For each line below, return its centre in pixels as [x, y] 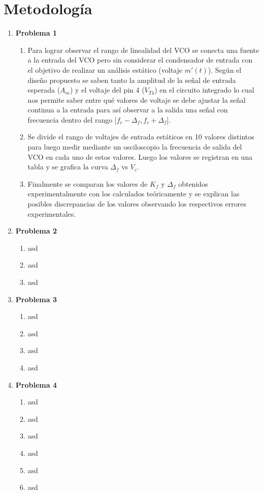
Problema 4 [36, 384]
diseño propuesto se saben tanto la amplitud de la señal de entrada [132, 80]
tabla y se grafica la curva [68, 167]
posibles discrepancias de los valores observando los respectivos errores [137, 204]
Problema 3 [36, 299]
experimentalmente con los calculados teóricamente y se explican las [134, 194]
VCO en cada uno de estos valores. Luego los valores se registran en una [140, 156]
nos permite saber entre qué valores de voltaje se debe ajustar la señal [137, 99]
